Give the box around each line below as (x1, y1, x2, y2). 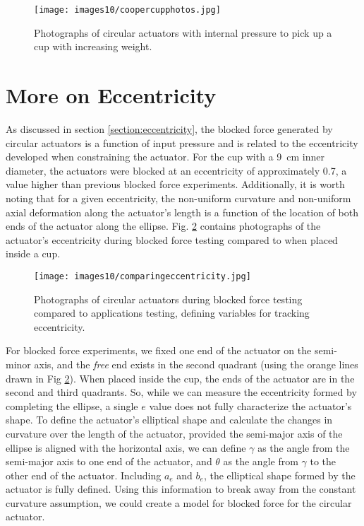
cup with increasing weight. (34, 39, 152, 54)
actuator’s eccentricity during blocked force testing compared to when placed (6, 232, 338, 247)
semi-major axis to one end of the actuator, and (6, 454, 212, 469)
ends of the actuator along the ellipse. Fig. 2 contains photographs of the (6, 218, 321, 233)
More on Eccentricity (6, 81, 217, 110)
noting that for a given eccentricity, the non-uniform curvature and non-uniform (6, 190, 351, 205)
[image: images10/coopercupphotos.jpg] (34, 5, 221, 15)
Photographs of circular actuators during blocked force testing (34, 291, 303, 306)
